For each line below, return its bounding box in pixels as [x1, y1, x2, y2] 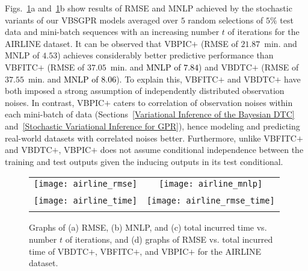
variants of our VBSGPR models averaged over [5, 13, 178, 26]
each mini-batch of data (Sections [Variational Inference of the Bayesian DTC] [5, 108, 295, 120]
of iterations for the [227, 25, 300, 38]
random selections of [188, 13, 263, 26]
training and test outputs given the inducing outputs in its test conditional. [5, 155, 283, 167]
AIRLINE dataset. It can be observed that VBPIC [5, 37, 192, 49]
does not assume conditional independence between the [100, 143, 304, 156]
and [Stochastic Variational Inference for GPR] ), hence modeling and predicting [5, 119, 300, 132]
